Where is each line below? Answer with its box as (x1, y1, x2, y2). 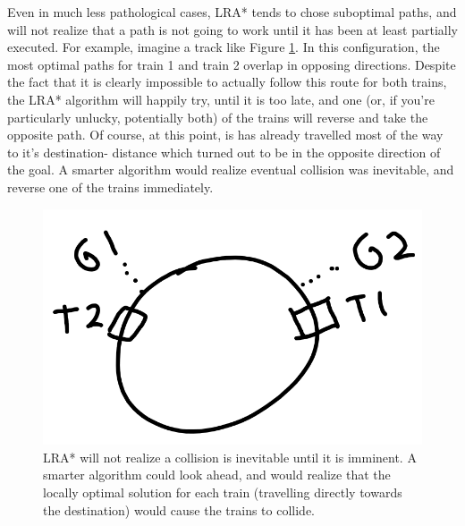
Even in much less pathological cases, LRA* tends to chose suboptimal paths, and (7, 3, 457, 21)
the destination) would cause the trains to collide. (43, 500, 315, 519)
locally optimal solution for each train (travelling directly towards (43, 483, 402, 502)
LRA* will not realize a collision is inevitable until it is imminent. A (43, 447, 417, 466)
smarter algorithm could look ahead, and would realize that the (43, 465, 391, 484)
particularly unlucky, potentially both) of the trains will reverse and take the (7, 107, 428, 126)
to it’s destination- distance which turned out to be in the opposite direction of (7, 142, 441, 161)
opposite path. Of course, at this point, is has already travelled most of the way (7, 125, 444, 144)
